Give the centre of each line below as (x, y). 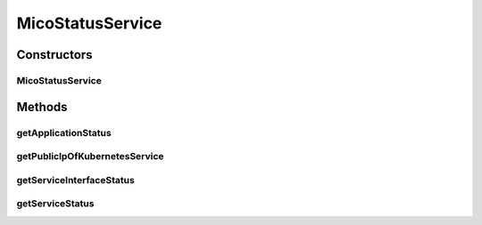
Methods (42, 107)
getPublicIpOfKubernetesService (90, 157)
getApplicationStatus (64, 133)
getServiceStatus (55, 204)
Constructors (54, 55)
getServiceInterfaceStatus (76, 180)
